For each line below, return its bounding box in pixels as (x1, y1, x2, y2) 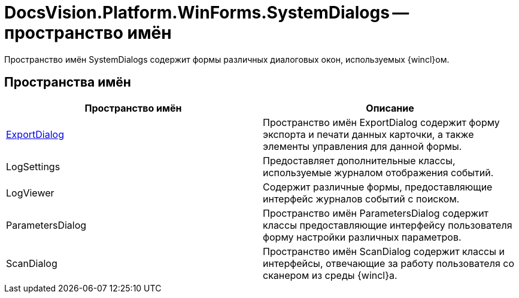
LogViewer (6, 186, 54, 199)
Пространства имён (4, 75, 131, 90)
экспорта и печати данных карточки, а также (263, 128, 474, 140)
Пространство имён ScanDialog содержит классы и (263, 245, 505, 257)
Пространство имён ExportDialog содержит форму (263, 116, 500, 128)
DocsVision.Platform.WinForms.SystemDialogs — (4, 2, 409, 23)
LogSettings (6, 160, 60, 173)
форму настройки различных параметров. (263, 231, 462, 243)
